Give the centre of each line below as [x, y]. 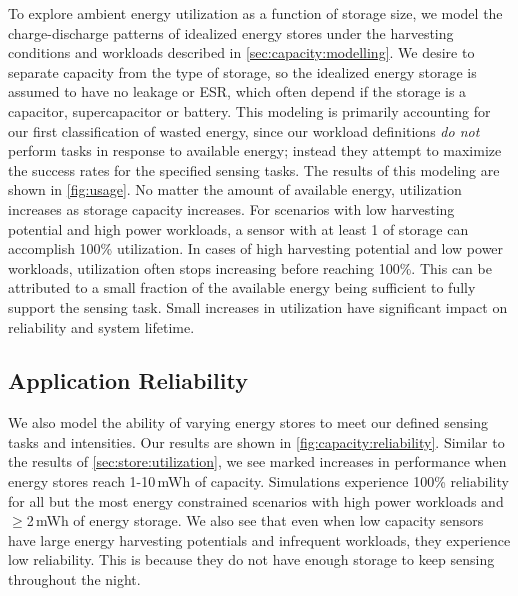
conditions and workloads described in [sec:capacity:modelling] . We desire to [241, 52]
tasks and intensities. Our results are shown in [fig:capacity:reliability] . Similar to [256, 441]
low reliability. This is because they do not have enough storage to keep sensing [251, 559]
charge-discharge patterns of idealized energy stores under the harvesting [231, 32]
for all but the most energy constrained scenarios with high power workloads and [256, 500]
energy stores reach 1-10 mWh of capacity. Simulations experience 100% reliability [258, 481]
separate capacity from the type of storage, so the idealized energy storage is [242, 71]
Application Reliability [128, 380]
